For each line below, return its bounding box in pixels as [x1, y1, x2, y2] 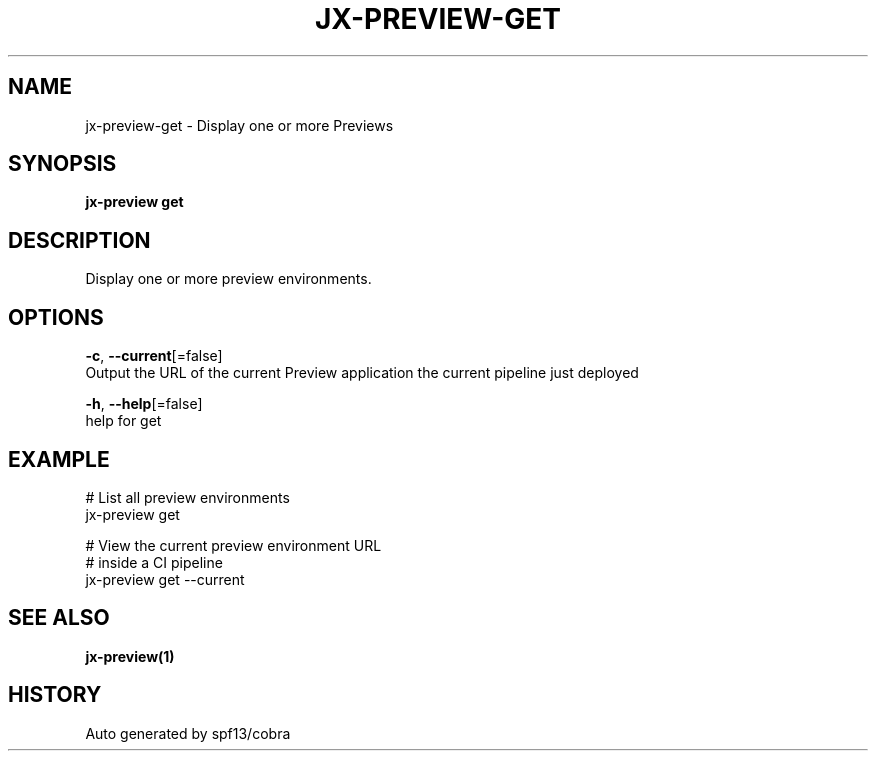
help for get [85, 412, 162, 430]
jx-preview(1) [85, 647, 175, 665]
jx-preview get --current [85, 570, 245, 588]
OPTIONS [8, 304, 104, 330]
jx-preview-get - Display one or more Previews [85, 116, 394, 134]
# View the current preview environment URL [85, 536, 382, 554]
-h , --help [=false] [85, 395, 203, 413]
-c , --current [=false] [85, 347, 223, 365]
